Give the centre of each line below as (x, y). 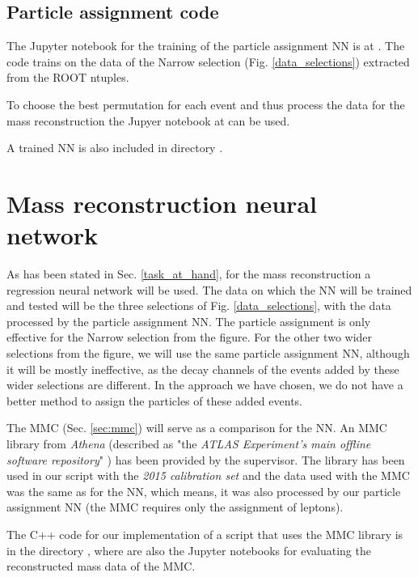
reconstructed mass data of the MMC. (101, 566)
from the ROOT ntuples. (68, 77)
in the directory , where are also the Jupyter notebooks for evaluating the (189, 550)
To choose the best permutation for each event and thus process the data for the (206, 104)
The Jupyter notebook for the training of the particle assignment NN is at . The (206, 46)
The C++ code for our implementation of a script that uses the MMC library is (205, 534)
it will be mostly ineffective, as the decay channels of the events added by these (203, 369)
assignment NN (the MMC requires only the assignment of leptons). (175, 507)
